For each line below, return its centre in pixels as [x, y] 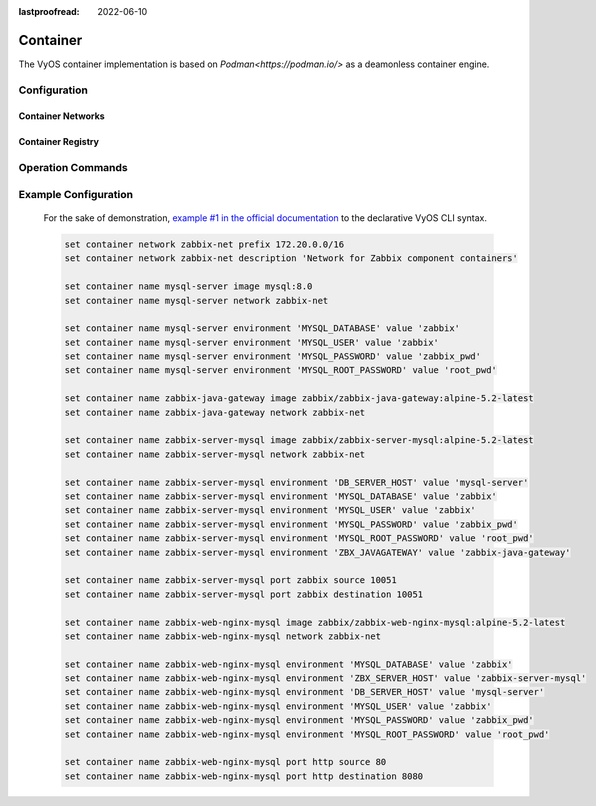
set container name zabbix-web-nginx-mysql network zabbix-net [223, 636]
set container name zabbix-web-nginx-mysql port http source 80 [225, 762]
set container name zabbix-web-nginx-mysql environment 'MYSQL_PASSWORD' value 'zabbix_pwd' [299, 720]
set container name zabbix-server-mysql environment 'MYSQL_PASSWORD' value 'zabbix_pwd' [291, 524]
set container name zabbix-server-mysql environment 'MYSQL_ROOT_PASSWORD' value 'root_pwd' [299, 538]
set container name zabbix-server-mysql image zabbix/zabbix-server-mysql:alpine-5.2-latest [299, 440]
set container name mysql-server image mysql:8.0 [188, 286]
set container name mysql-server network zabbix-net [196, 300]
